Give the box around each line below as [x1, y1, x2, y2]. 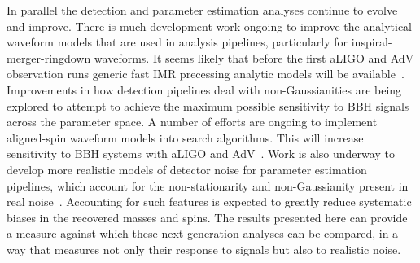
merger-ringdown [7, 49, 91, 66]
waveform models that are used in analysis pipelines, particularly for [7, 33, 348, 50]
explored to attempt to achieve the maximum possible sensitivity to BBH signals [7, 97, 409, 114]
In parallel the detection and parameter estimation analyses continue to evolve [7, 2, 398, 18]
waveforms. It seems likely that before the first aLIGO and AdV [94, 49, 414, 66]
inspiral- [351, 33, 392, 50]
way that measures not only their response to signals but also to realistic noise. [7, 240, 401, 257]
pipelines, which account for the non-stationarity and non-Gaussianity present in [7, 177, 409, 194]
